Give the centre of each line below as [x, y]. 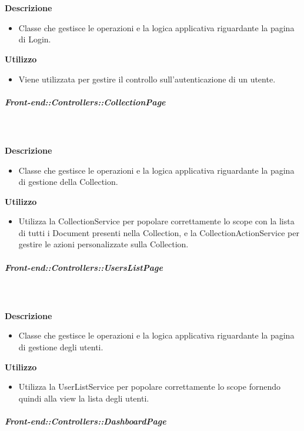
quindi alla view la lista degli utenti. [84, 398]
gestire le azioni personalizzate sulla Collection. [103, 244]
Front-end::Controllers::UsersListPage [84, 267]
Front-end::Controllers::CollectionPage [85, 102]
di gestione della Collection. [68, 182]
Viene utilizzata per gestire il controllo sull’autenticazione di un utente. [147, 79]
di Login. [35, 39]
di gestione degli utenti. [61, 347]
